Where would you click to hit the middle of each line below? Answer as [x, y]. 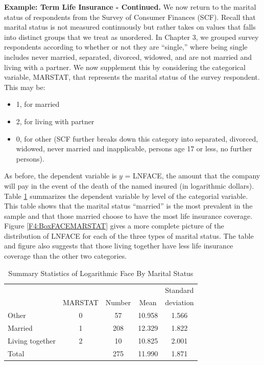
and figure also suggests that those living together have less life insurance [119, 246]
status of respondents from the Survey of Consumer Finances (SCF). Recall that [130, 17]
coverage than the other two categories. [66, 256]
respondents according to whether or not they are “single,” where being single [126, 47]
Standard [179, 290]
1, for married [38, 104]
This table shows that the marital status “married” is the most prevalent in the [128, 206]
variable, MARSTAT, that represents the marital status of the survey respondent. [132, 77]
